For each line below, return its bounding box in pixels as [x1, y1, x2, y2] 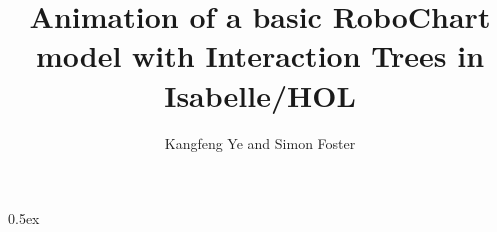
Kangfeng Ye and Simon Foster [164, 132, 356, 153]
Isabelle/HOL [164, 74, 356, 115]
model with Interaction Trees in [35, 35, 485, 76]
